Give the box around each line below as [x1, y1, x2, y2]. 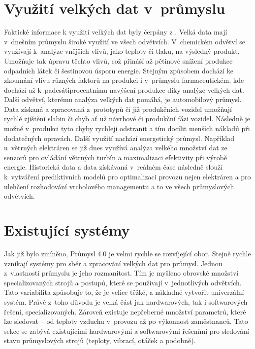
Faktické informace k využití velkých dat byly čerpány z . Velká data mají [4, 27, 227, 37]
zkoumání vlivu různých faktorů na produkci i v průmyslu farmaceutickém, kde [4, 75, 244, 85]
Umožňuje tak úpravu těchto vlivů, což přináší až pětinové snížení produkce [4, 55, 233, 66]
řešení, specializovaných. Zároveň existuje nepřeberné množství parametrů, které [4, 306, 246, 316]
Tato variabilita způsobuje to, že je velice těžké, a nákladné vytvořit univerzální [4, 287, 244, 297]
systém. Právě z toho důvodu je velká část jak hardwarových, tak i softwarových [4, 296, 248, 307]
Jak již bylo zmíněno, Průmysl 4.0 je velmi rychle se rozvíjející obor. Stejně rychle [4, 248, 251, 258]
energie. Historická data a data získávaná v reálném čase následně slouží [4, 162, 223, 172]
